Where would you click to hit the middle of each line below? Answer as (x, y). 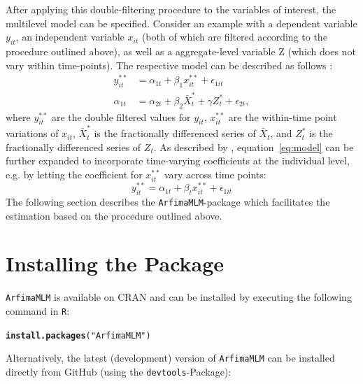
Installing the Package (115, 263)
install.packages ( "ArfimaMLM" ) (78, 335)
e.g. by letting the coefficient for (74, 174)
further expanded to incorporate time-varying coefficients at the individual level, (178, 161)
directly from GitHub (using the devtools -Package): (119, 371)
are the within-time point (283, 116)
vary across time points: (215, 174)
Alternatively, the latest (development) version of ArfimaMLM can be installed (170, 358)
